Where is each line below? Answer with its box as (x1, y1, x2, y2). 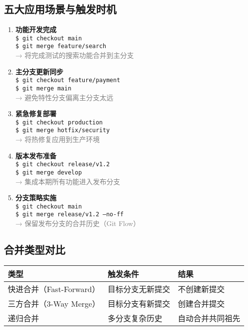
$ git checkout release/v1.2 (15, 161, 110, 168)
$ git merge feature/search (15, 43, 106, 50)
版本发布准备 (15, 150, 57, 160)
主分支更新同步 (15, 66, 63, 76)
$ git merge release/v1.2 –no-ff (15, 211, 124, 218)
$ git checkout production (15, 119, 103, 126)
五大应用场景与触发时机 (4, 1, 116, 17)
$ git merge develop (15, 169, 82, 176)
